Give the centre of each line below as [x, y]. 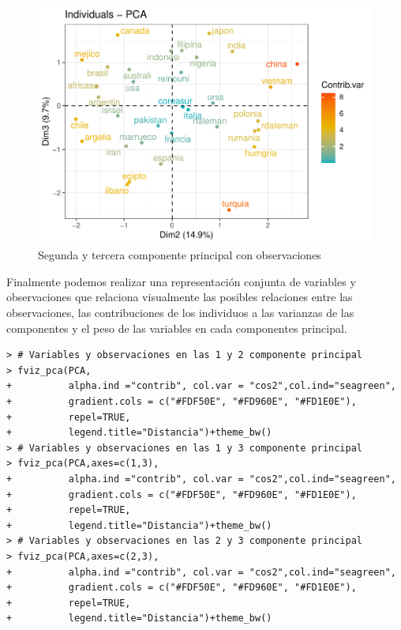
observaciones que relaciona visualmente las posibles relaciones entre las [180, 297]
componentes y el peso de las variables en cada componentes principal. [177, 328]
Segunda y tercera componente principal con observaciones [180, 255]
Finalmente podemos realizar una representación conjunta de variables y [181, 281]
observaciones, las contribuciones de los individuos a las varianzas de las [180, 312]
